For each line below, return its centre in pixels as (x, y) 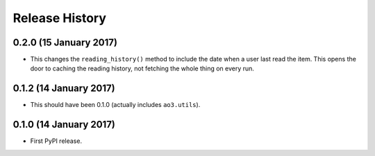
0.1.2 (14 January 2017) (64, 89)
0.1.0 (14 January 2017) (64, 125)
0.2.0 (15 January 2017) (65, 42)
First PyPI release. (56, 141)
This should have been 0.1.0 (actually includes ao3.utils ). (115, 105)
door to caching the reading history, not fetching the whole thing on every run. (142, 68)
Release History (60, 18)
